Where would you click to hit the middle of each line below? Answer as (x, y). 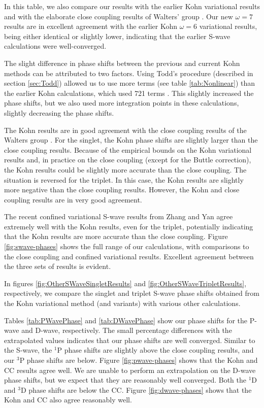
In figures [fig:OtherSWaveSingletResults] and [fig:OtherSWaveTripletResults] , (125, 283)
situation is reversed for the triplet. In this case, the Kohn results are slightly (124, 179)
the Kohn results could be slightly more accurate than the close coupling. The (125, 169)
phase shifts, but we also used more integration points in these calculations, (122, 103)
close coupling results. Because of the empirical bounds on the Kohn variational (128, 149)
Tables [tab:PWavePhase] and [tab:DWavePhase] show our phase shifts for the (126, 320)
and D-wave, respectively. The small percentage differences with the (127, 330)
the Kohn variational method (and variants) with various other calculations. (122, 303)
